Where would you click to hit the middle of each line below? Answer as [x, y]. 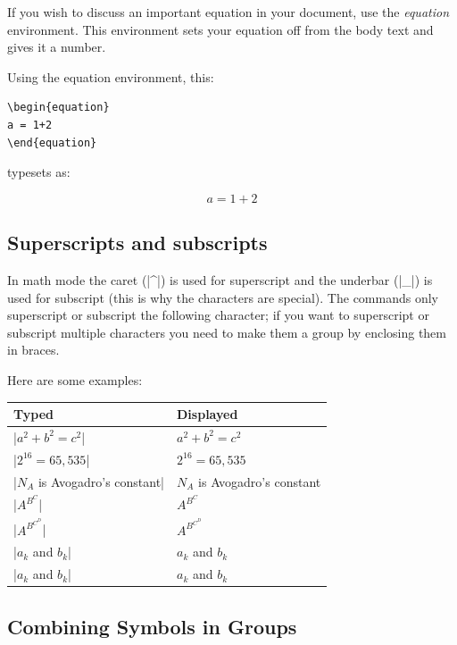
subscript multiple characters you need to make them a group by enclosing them [227, 332]
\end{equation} [52, 142]
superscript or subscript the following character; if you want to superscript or [218, 315]
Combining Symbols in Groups [152, 626]
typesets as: [39, 172]
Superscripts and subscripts [137, 243]
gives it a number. [57, 47]
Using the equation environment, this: [111, 76]
